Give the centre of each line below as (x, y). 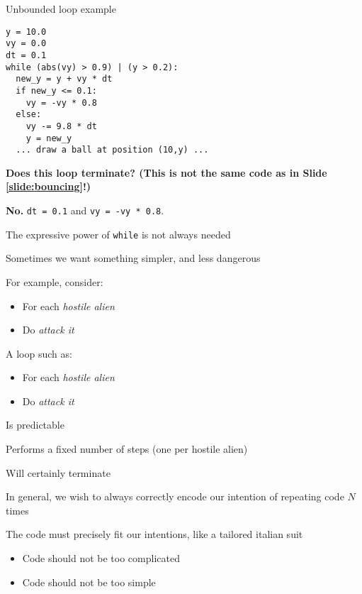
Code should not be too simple (89, 582)
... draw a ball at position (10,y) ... (112, 150)
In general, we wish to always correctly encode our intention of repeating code (175, 496)
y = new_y (49, 138)
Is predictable (35, 425)
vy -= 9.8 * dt (61, 126)
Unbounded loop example (61, 9)
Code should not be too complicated (101, 558)
